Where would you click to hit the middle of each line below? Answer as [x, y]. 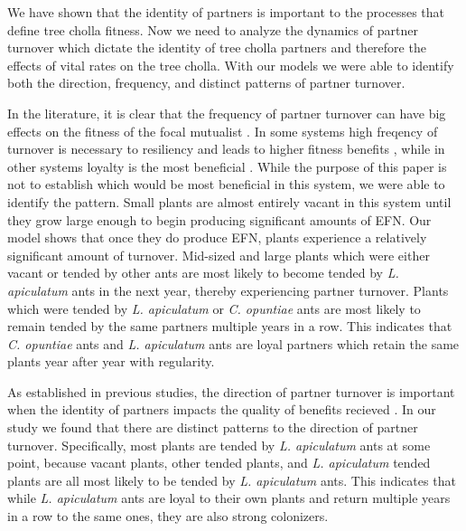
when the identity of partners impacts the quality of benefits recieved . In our [222, 409]
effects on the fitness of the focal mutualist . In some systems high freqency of [223, 131]
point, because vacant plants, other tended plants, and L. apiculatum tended [219, 463]
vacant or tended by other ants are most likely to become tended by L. [203, 273]
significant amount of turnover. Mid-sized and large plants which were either [219, 255]
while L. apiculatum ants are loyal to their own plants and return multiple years [229, 498]
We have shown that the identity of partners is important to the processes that [226, 12]
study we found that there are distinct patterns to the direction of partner [213, 427]
